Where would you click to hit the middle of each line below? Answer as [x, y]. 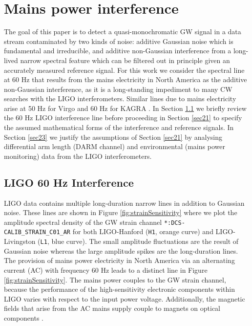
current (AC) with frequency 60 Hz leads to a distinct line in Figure [106, 270]
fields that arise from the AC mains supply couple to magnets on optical [112, 308]
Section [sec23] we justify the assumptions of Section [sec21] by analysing [113, 137]
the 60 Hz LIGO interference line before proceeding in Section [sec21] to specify [123, 118]
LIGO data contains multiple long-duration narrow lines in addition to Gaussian [124, 203]
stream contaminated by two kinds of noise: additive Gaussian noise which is [119, 41]
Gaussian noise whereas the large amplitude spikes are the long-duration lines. [121, 250]
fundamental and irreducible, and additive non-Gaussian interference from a [118, 51]
